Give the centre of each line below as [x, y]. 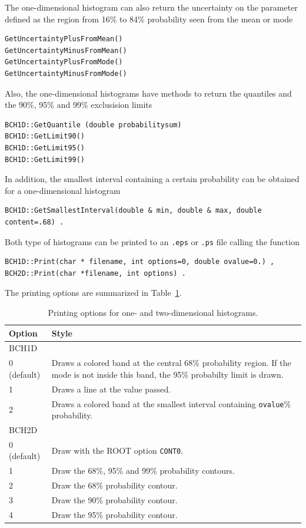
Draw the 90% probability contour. [114, 499]
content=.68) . [34, 222]
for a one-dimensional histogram [63, 190]
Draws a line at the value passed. [111, 389]
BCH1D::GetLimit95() [45, 148]
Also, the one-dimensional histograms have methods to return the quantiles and [148, 93]
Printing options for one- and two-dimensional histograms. [153, 312]
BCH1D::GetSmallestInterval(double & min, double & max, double [133, 211]
